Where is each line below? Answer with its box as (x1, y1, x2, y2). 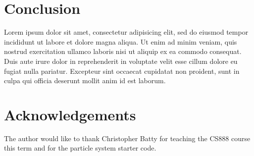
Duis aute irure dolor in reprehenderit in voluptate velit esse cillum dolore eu (4, 55, 238, 66)
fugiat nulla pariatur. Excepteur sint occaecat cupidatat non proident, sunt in (4, 65, 240, 76)
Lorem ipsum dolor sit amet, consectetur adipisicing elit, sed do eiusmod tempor (4, 27, 249, 37)
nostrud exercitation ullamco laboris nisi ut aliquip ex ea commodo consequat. (4, 46, 242, 56)
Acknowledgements (4, 104, 136, 124)
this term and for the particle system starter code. (4, 143, 156, 153)
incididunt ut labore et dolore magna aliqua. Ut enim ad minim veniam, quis (4, 36, 237, 47)
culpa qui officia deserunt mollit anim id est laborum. (4, 75, 166, 86)
